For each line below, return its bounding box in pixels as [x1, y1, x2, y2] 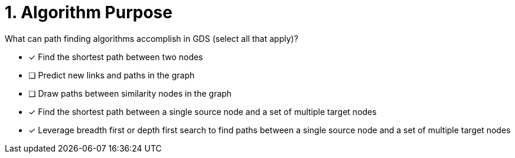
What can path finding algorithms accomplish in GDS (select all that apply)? [5, 33, 298, 44]
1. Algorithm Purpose [5, 2, 172, 22]
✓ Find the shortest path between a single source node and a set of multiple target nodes [28, 106, 377, 117]
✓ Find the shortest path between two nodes [28, 51, 203, 62]
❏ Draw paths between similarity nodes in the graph [28, 88, 232, 98]
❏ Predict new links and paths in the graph [28, 70, 195, 80]
